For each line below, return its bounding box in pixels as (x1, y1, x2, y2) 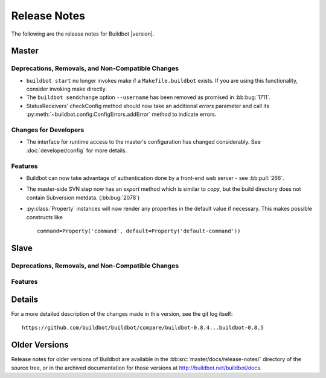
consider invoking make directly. (26, 85, 107, 93)
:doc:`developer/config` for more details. (26, 147, 127, 154)
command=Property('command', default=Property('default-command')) (37, 227, 241, 234)
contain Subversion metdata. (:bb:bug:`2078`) (26, 194, 140, 201)
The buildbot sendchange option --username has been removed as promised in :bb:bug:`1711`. (26, 94, 271, 101)
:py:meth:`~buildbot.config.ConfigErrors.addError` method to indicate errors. (26, 111, 217, 118)
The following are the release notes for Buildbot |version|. (11, 30, 155, 37)
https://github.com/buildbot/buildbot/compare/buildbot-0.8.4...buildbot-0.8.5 (22, 324, 264, 332)
